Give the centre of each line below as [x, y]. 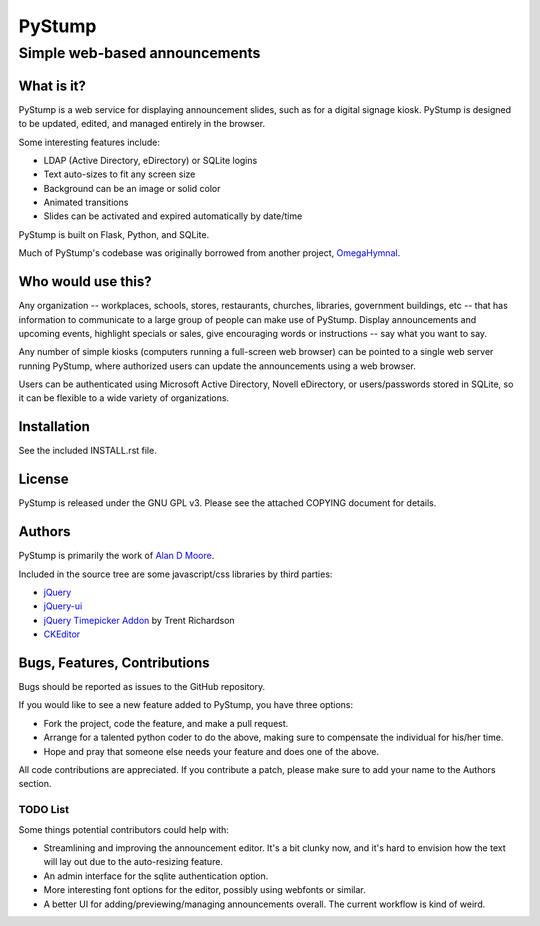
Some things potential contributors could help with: [124, 829]
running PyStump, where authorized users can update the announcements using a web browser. [217, 366]
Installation [54, 426]
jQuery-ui [63, 606]
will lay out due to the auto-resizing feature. [133, 862]
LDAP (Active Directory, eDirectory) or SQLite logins [150, 160]
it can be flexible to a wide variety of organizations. [124, 398]
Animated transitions [86, 202]
